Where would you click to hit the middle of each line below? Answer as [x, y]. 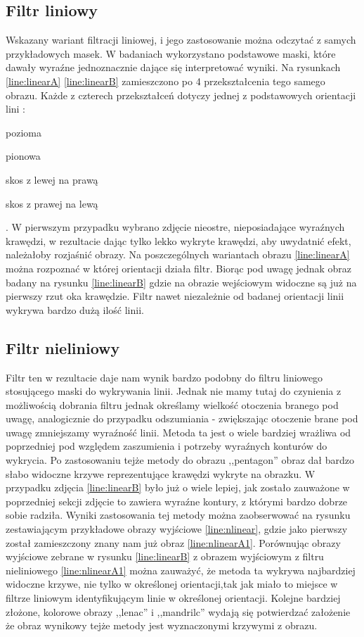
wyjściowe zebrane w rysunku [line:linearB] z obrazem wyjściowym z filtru [165, 556]
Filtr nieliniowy [63, 347]
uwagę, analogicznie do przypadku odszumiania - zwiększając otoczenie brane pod [182, 418]
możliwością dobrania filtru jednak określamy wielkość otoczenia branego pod [172, 404]
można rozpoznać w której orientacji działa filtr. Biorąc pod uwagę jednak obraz [179, 268]
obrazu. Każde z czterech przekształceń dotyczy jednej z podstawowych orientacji [181, 95]
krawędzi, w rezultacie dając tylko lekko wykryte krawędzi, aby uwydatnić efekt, [178, 240]
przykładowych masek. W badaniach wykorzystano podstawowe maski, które [171, 53]
